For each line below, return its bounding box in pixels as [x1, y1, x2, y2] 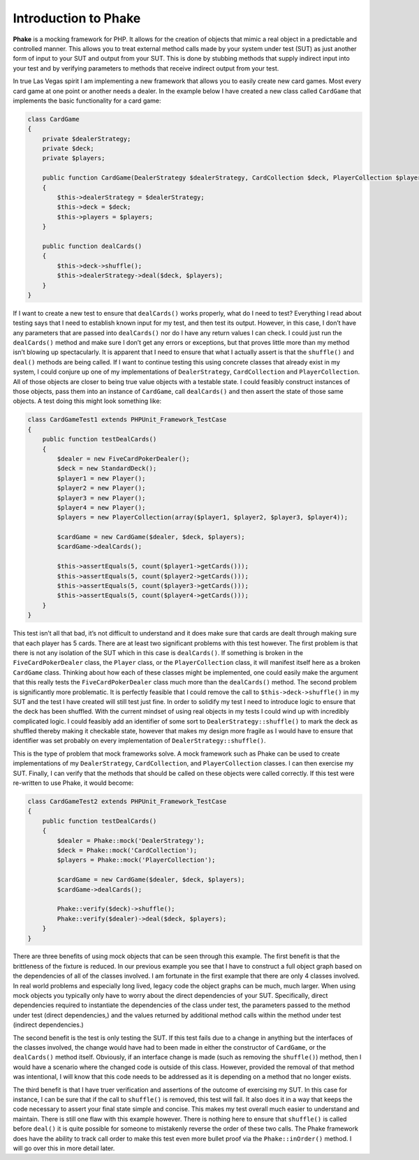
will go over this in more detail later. [13, 1144, 115, 1152]
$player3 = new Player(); [57, 494, 146, 502]
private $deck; [42, 145, 94, 153]
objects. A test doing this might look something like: [13, 397, 162, 405]
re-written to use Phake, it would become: [13, 779, 134, 787]
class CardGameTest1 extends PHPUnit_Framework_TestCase [27, 416, 227, 424]
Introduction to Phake [13, 10, 141, 26]
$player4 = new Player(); [57, 504, 146, 511]
